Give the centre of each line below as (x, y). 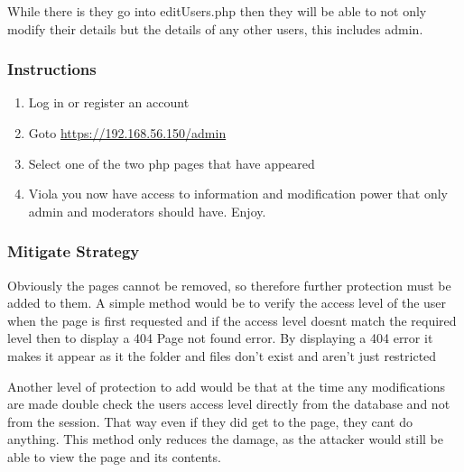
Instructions (52, 69)
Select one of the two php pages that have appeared (172, 163)
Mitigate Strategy (74, 251)
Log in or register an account (109, 102)
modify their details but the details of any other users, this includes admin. (215, 28)
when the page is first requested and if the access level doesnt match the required (232, 320)
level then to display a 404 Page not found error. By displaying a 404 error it (220, 338)
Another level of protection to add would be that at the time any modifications (227, 386)
